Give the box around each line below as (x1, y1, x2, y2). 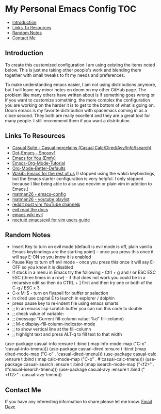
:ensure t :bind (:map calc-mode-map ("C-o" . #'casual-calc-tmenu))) (5, 356, 145, 362)
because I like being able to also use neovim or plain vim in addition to (12, 181, 152, 186)
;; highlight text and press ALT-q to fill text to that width (12, 331, 122, 337)
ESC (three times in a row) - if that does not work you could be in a (12, 275, 145, 281)
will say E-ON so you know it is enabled (12, 254, 91, 260)
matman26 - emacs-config (12, 191, 66, 197)
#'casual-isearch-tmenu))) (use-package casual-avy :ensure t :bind (5, 366, 141, 372)
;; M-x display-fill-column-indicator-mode (12, 321, 96, 327)
